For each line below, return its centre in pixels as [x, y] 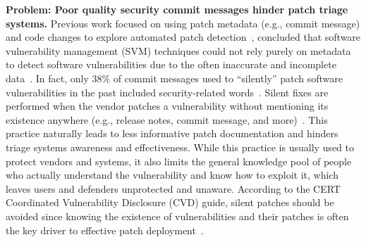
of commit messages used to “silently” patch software [228, 78]
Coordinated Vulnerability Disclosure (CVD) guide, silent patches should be [170, 202]
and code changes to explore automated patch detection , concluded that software [183, 37]
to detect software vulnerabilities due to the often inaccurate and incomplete [171, 64]
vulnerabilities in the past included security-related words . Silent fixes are [167, 92]
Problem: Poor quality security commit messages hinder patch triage [177, 9]
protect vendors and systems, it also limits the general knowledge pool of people [179, 161]
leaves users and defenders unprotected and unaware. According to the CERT [173, 188]
